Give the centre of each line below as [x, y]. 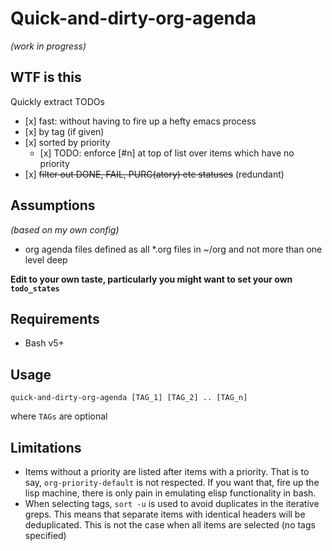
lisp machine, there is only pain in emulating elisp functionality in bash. [170, 493]
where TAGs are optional [59, 416]
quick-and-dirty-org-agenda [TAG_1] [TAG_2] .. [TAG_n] [129, 398]
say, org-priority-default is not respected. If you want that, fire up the [172, 482]
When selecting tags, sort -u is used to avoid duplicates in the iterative [172, 503]
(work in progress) [48, 46]
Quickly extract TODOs [57, 101]
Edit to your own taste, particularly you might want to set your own [151, 279]
